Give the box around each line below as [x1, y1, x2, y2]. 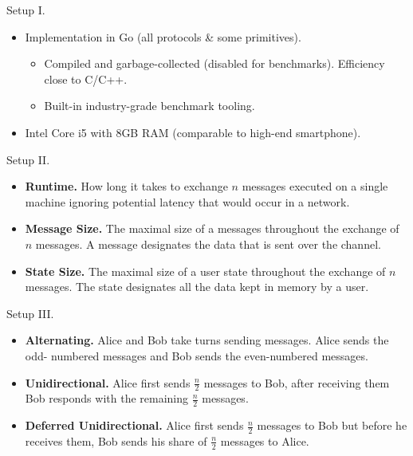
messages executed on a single [242, 178, 388, 195]
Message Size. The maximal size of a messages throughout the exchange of [25, 220, 399, 237]
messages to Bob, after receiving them [203, 374, 390, 391]
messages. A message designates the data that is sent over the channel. [35, 235, 381, 252]
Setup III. [6, 305, 54, 321]
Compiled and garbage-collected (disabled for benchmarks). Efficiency [44, 55, 385, 72]
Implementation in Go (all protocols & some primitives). [25, 28, 301, 45]
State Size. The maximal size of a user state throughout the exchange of [25, 262, 386, 279]
